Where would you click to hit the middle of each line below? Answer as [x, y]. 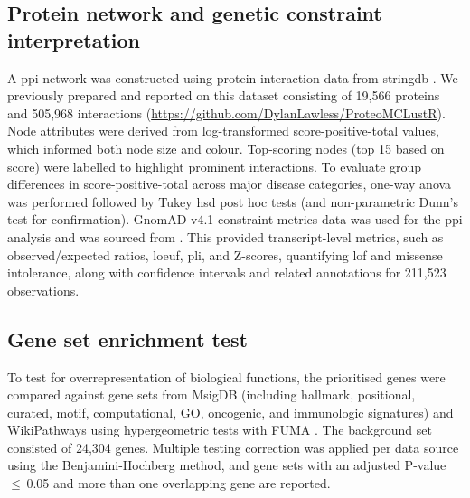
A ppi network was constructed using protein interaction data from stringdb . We [233, 77]
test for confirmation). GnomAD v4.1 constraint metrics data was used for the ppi [235, 219]
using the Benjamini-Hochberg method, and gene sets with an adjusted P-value [227, 465]
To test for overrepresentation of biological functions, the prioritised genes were [226, 376]
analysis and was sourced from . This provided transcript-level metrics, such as [226, 236]
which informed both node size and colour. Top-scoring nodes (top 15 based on [226, 148]
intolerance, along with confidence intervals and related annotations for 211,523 [227, 272]
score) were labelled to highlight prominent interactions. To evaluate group [215, 166]
